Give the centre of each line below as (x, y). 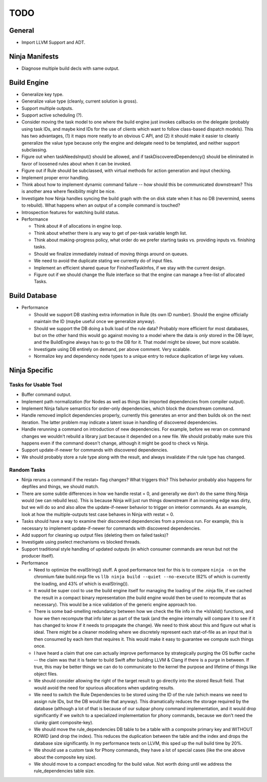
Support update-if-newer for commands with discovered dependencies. (95, 450)
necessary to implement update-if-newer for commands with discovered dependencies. (111, 528)
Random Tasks (27, 470)
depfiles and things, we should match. (60, 487)
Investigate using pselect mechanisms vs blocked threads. (81, 542)
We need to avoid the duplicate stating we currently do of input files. (104, 261)
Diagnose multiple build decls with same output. (70, 68)
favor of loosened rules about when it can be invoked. (76, 164)
